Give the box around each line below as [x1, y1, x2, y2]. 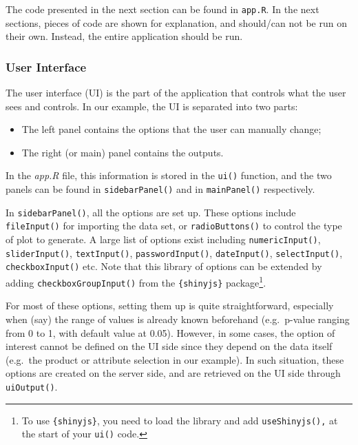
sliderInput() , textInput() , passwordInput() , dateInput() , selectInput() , [6, 245, 343, 260]
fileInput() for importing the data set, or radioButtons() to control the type [6, 218, 342, 233]
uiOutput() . [6, 379, 58, 393]
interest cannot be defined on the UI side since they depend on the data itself [6, 339, 333, 353]
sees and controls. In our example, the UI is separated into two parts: [6, 99, 298, 113]
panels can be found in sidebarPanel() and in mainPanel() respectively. [6, 182, 315, 196]
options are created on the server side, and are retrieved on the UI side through [6, 366, 341, 380]
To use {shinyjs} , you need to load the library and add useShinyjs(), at [21, 413, 338, 427]
